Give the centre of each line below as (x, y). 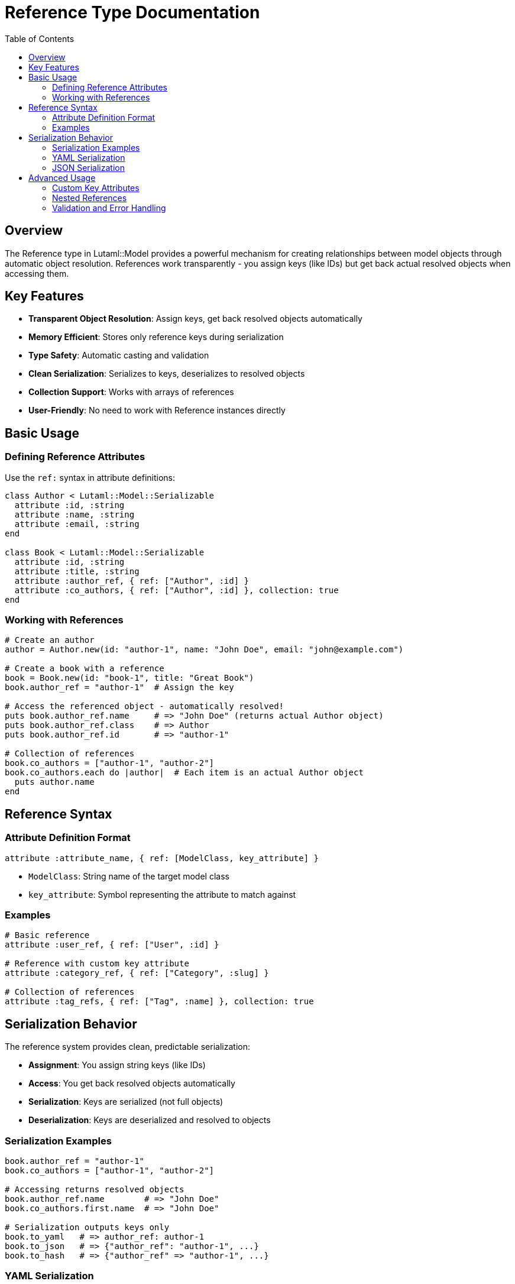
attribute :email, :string (77, 524)
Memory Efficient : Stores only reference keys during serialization (156, 337)
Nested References (90, 198)
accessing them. (37, 273)
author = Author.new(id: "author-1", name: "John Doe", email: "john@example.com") (204, 650)
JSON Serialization (88, 167)
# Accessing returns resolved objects (95, 1189)
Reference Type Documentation (132, 12)
